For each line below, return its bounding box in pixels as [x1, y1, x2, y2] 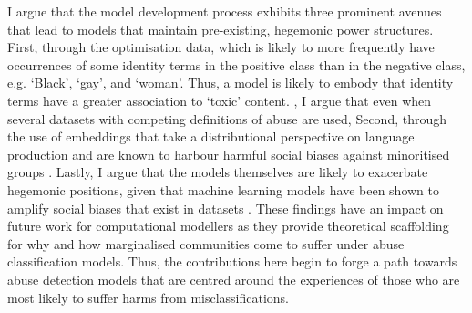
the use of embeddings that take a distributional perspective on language [7, 127, 415, 146]
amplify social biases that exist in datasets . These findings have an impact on [7, 198, 444, 217]
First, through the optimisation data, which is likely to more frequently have [7, 37, 435, 57]
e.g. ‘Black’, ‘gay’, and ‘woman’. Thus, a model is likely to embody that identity [7, 73, 454, 92]
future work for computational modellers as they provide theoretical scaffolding [7, 216, 449, 235]
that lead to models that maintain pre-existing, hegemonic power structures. [7, 19, 434, 38]
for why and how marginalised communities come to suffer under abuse [7, 234, 405, 253]
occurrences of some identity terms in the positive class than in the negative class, [7, 55, 466, 74]
